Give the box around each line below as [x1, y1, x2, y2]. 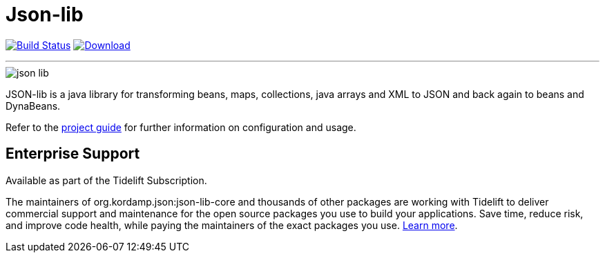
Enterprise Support [6, 145, 140, 163]
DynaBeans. [6, 99, 61, 112]
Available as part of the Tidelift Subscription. [6, 174, 207, 186]
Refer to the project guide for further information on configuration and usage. [6, 121, 356, 133]
